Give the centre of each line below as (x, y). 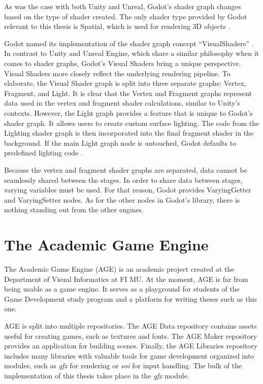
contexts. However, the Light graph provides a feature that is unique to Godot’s (128, 113)
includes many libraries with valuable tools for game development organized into (129, 355)
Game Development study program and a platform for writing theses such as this (130, 298)
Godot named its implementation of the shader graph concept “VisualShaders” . (129, 43)
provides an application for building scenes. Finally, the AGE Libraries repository (131, 346)
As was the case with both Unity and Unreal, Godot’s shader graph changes (123, 6)
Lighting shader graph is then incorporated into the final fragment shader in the (129, 133)
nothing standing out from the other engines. (74, 210)
